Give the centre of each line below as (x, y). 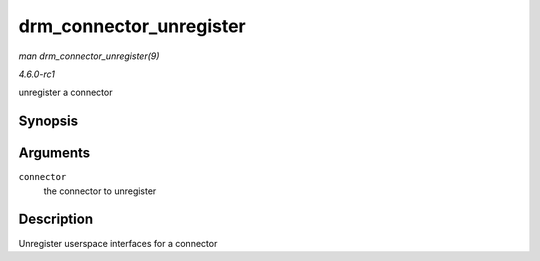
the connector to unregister (100, 191)
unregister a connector (65, 92)
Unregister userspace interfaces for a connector (118, 243)
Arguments (54, 153)
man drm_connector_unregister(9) (89, 56)
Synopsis (48, 121)
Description (56, 219)
